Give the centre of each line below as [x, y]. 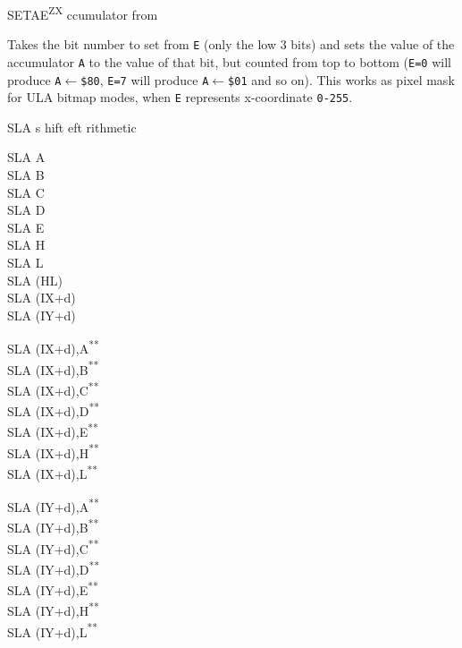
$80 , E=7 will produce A [145, 79]
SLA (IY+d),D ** [54, 567]
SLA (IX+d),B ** [53, 368]
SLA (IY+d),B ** [53, 526]
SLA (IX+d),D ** [54, 409]
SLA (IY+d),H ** [53, 610]
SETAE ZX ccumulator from [83, 13]
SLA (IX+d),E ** [53, 431]
